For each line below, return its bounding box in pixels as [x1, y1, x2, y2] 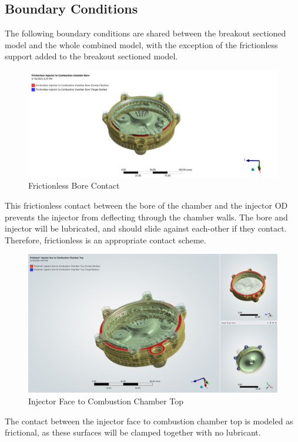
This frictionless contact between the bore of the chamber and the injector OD [5, 199, 288, 211]
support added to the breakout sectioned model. [5, 50, 178, 62]
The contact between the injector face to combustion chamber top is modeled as [5, 414, 293, 427]
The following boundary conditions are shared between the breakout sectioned [5, 27, 286, 39]
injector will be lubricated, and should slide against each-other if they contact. [5, 222, 287, 235]
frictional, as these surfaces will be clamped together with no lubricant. [5, 426, 261, 438]
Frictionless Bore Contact [28, 179, 120, 192]
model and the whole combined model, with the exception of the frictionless [5, 38, 278, 51]
